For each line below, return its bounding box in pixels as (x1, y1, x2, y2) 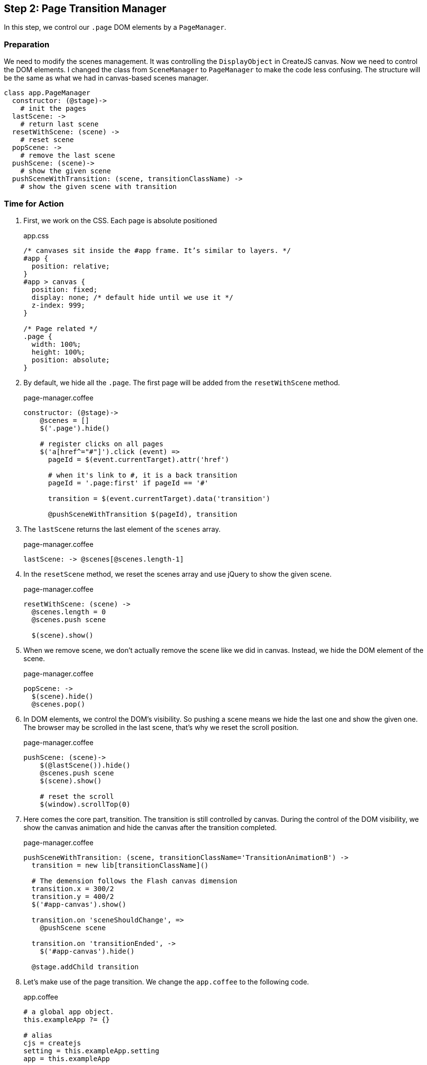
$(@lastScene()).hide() (40, 761, 131, 769)
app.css (23, 231, 49, 240)
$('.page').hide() (40, 424, 110, 432)
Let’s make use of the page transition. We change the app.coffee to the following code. (23, 977, 309, 986)
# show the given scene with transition (20, 183, 177, 191)
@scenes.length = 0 (31, 607, 106, 616)
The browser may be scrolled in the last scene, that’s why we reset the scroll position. (23, 723, 299, 731)
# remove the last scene (20, 151, 115, 160)
